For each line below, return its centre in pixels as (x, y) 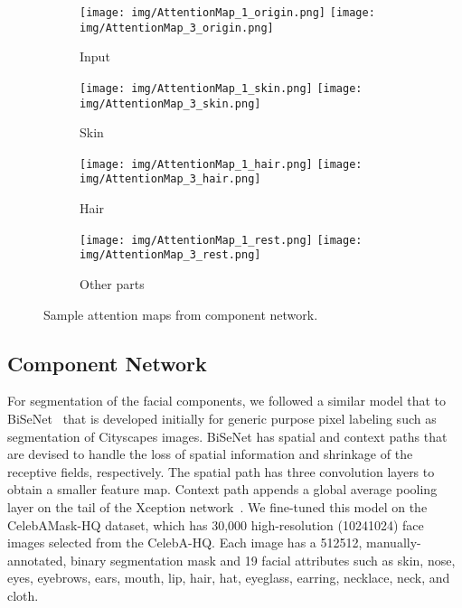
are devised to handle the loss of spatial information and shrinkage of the (210, 454)
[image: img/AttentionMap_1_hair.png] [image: (221, 164)
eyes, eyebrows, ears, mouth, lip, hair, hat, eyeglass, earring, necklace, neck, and (229, 578)
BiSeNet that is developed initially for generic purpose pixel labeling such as (222, 419)
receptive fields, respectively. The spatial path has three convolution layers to (221, 471)
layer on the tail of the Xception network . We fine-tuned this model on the (217, 506)
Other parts (112, 284)
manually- (394, 543)
